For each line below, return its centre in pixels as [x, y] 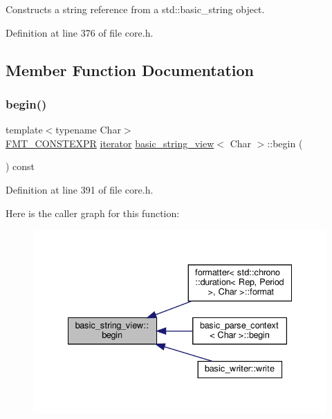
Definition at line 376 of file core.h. [80, 32]
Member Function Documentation [130, 69]
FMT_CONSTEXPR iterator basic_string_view [110, 143]
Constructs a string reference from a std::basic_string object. [135, 9]
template [24, 130]
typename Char [88, 130]
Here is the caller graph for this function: [93, 213]
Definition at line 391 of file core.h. [80, 189]
